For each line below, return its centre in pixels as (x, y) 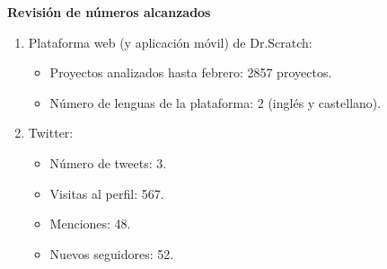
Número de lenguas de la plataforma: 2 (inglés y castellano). (215, 102)
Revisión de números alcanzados (109, 12)
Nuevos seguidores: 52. (112, 253)
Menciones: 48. (90, 224)
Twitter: (51, 133)
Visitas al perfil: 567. (107, 193)
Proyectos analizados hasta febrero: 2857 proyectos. (191, 72)
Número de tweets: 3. (108, 162)
